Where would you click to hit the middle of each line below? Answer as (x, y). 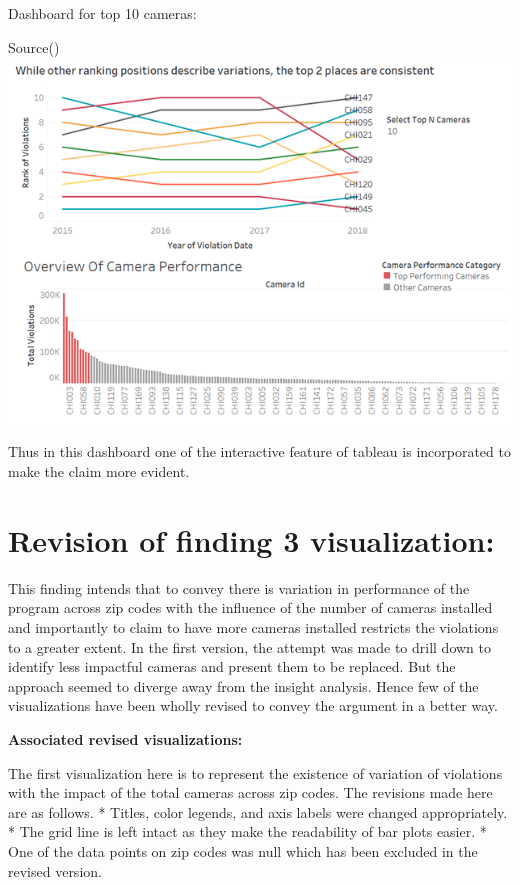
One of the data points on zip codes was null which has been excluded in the (243, 850)
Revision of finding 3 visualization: (251, 539)
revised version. (55, 870)
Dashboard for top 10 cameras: (102, 13)
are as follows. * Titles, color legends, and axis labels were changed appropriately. (258, 811)
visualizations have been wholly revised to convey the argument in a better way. (253, 705)
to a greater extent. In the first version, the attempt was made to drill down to (249, 646)
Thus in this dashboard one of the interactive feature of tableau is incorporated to (259, 451)
